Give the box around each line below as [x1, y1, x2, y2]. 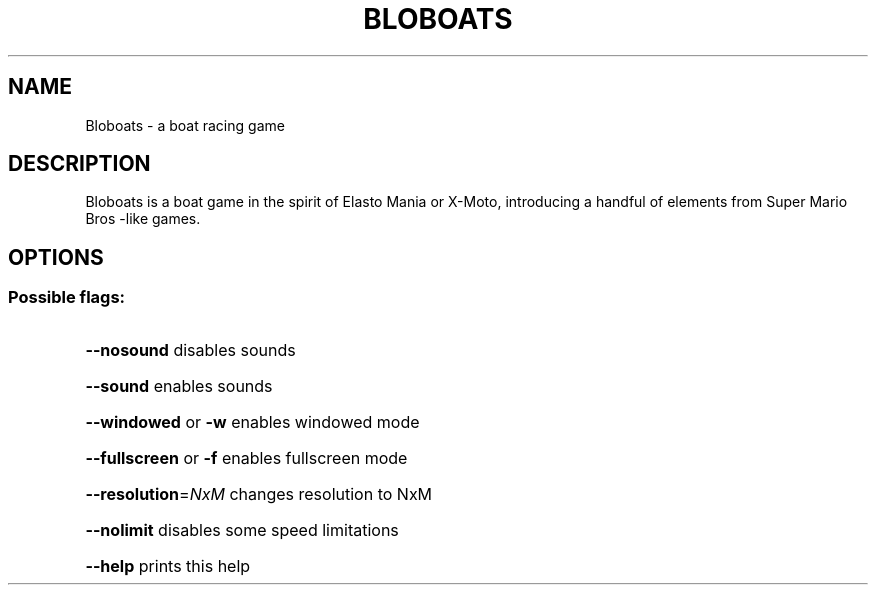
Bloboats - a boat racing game [85, 116, 285, 134]
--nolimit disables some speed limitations [85, 519, 399, 540]
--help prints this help [85, 555, 251, 576]
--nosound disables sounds [85, 339, 296, 360]
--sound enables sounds [85, 375, 273, 396]
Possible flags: [8, 287, 126, 308]
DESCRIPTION [8, 151, 151, 177]
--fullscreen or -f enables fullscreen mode [85, 447, 408, 468]
